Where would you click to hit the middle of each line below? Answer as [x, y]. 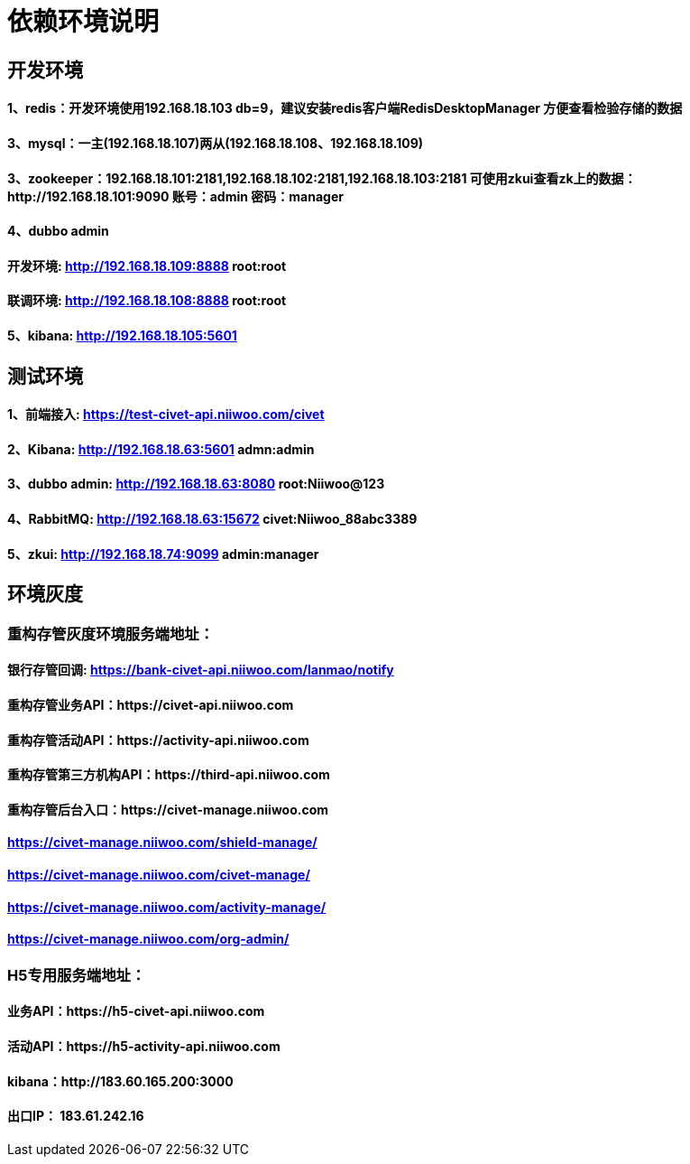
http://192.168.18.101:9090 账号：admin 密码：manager [175, 196]
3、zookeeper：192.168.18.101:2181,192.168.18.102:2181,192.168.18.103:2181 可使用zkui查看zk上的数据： [322, 178]
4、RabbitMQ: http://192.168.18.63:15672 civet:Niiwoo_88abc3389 [212, 519]
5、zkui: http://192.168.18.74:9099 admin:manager [163, 554]
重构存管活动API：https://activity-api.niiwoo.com [158, 740]
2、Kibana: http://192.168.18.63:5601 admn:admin [161, 449]
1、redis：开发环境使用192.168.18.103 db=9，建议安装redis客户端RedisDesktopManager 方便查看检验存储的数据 [345, 108]
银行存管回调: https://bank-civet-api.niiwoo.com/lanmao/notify [201, 670]
